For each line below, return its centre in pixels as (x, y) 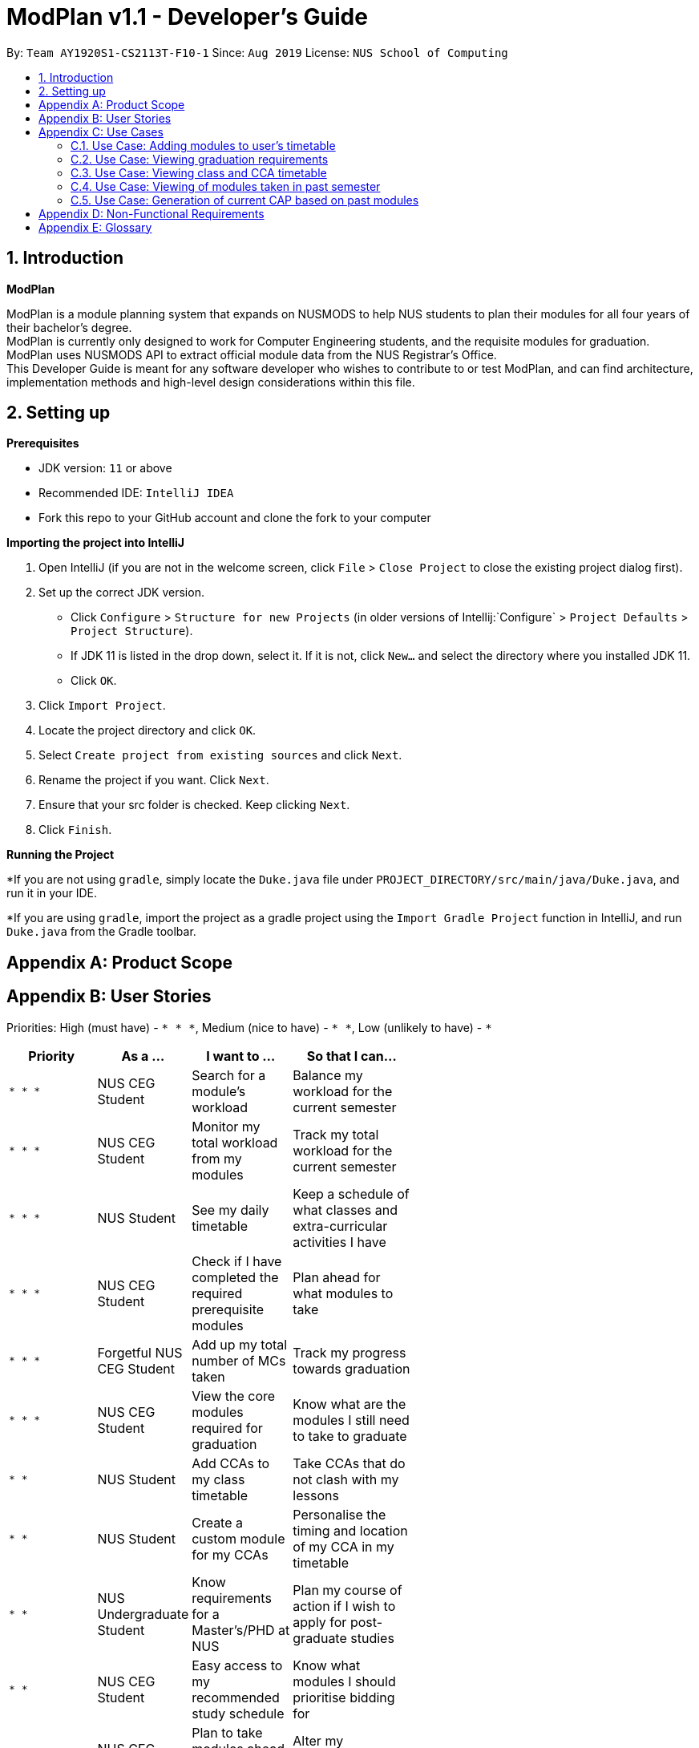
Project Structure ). (132, 631)
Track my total (336, 1134)
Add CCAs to (231, 1463)
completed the (235, 1277)
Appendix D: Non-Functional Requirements (152, 213)
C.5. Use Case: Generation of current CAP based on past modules (245, 200)
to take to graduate (350, 1436)
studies (372, 1638)
